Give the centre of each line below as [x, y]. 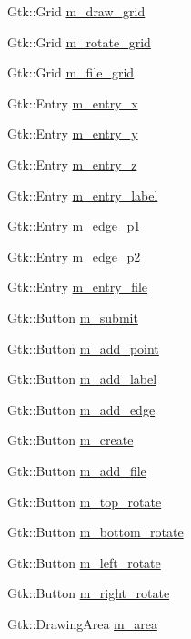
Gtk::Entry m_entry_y [73, 134]
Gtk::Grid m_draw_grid [76, 11]
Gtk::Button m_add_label [82, 379]
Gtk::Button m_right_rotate [89, 593]
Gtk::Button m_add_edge [81, 409]
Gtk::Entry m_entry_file [78, 287]
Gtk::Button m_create [70, 440]
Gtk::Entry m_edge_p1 [74, 226]
